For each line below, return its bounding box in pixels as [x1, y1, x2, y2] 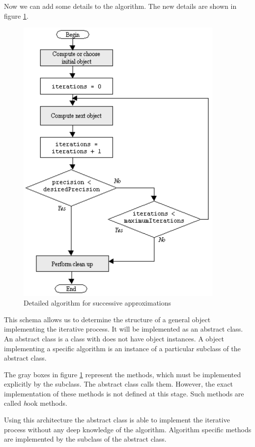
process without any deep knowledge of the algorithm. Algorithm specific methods [4, 424, 252, 434]
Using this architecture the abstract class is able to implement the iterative [4, 415, 230, 425]
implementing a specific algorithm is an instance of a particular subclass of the [4, 343, 241, 353]
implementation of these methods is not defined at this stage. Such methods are [4, 388, 244, 398]
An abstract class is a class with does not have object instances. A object [4, 333, 224, 343]
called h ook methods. [4, 398, 67, 408]
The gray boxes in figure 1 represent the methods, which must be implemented [4, 369, 241, 379]
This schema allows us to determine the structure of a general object [4, 314, 211, 324]
